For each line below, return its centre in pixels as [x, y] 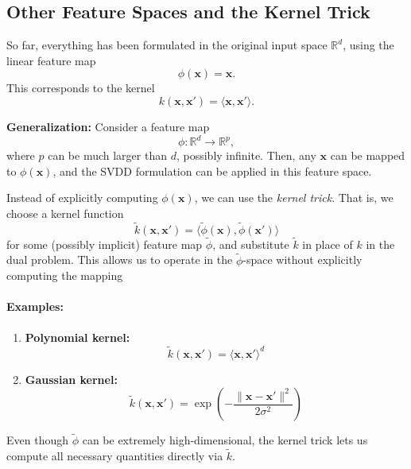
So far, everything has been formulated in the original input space [167, 45]
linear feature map [51, 60]
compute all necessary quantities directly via [115, 456]
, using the [368, 45]
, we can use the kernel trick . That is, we [294, 198]
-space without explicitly [302, 260]
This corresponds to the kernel [81, 88]
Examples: [35, 306]
